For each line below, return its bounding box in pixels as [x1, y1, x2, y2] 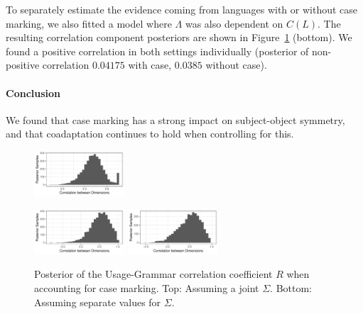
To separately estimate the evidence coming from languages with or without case [6, 2, 358, 16]
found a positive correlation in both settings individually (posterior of [6, 43, 309, 58]
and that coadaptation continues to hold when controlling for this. [6, 126, 294, 141]
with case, [128, 57, 172, 72]
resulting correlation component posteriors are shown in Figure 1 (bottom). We [6, 30, 352, 45]
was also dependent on [185, 16, 283, 30]
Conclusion [6, 85, 61, 100]
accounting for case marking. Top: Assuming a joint [34, 280, 259, 295]
